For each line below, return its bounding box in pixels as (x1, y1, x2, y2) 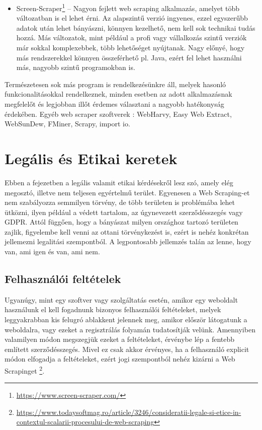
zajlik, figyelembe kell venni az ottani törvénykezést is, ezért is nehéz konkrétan (5, 226, 249, 237)
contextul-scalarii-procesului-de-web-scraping (16, 416, 154, 427)
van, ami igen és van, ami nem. (5, 246, 100, 257)
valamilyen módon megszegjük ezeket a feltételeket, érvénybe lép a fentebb (5, 334, 235, 344)
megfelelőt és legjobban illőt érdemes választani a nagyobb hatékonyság (5, 99, 224, 109)
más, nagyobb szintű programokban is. (16, 62, 135, 73)
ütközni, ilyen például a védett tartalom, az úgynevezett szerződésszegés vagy (5, 206, 243, 217)
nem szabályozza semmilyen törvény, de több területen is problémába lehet (5, 197, 235, 207)
